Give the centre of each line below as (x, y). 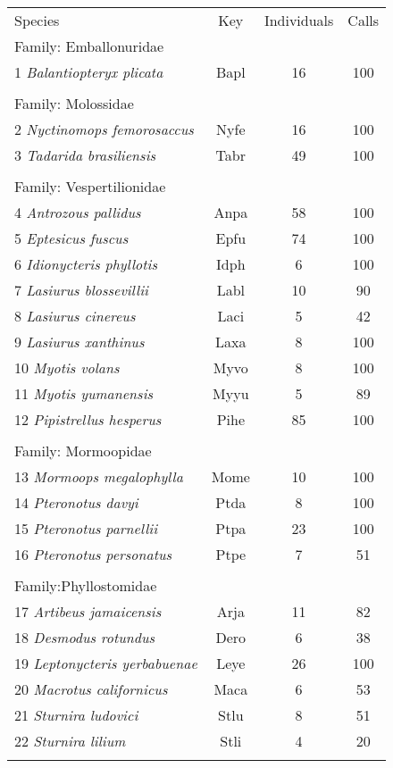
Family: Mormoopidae (83, 451)
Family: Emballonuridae (89, 46)
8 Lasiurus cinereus (75, 316)
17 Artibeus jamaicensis (88, 611)
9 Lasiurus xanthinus (79, 342)
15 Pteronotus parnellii (86, 528)
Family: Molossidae (74, 103)
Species (37, 20)
